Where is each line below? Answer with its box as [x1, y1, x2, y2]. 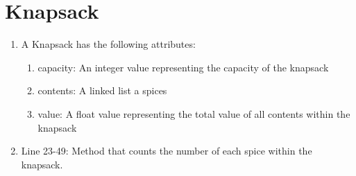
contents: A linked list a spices [37, 83, 167, 98]
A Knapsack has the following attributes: [21, 37, 196, 51]
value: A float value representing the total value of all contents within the [37, 106, 350, 121]
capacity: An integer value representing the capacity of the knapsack [37, 60, 329, 74]
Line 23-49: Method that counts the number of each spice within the [21, 143, 312, 158]
